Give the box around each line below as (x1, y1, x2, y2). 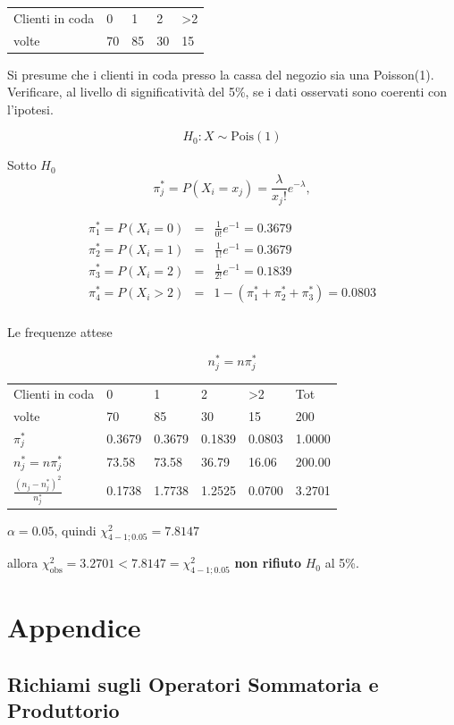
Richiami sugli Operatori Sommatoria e (7, 670, 379, 698)
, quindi (54, 520, 97, 539)
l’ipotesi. (7, 99, 54, 118)
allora (7, 553, 38, 572)
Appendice (7, 609, 141, 645)
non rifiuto (234, 553, 301, 572)
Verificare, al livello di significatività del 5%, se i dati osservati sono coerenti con (7, 82, 448, 101)
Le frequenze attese (7, 323, 113, 341)
